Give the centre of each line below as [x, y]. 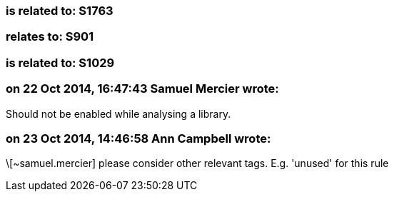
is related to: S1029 [60, 62]
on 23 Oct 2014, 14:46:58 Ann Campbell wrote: [138, 138]
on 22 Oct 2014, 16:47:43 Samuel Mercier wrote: [142, 89]
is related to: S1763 [60, 11]
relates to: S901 [50, 37]
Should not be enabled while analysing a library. [118, 113]
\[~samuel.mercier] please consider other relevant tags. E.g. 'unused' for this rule [197, 163]
